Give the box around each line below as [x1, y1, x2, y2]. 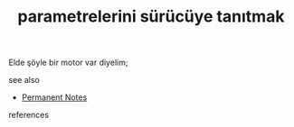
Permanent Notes [21, 92, 88, 103]
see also [8, 75, 40, 86]
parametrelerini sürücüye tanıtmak [17, 6, 285, 27]
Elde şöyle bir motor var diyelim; [8, 57, 128, 68]
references [8, 110, 50, 121]
